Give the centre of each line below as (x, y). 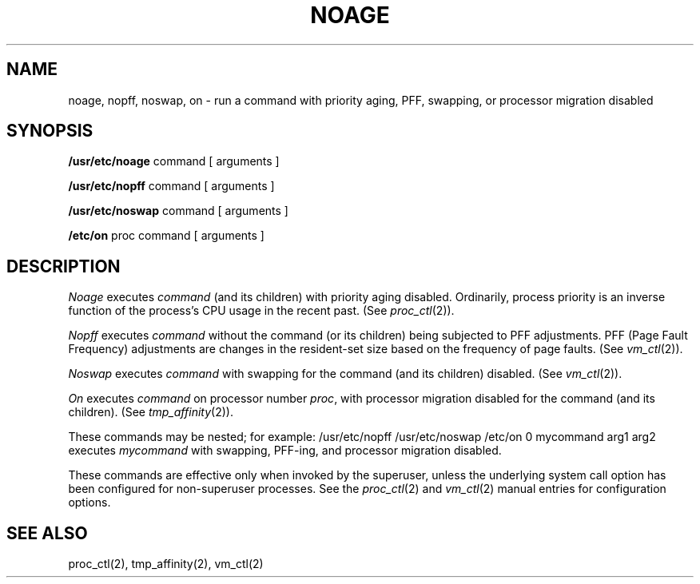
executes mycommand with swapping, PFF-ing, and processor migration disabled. (285, 451)
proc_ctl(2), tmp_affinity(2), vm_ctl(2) (166, 564)
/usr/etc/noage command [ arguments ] (174, 161)
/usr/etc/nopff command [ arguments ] (171, 186)
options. (89, 503)
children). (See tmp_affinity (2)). (151, 412)
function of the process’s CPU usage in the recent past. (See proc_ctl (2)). (261, 311)
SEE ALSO (47, 533)
